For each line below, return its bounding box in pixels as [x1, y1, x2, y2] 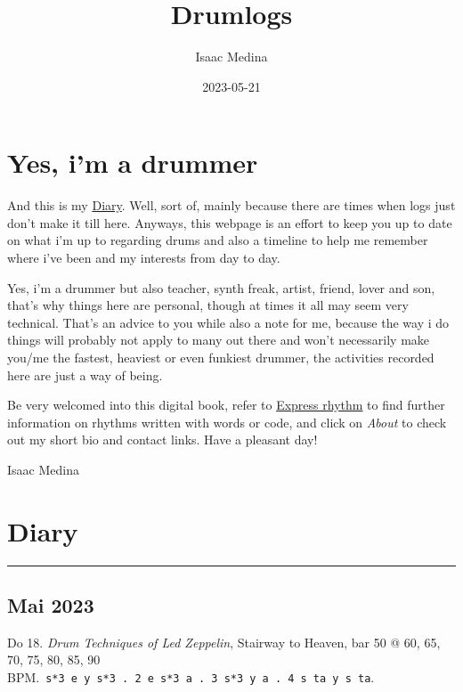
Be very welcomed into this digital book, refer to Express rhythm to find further [7, 395, 445, 414]
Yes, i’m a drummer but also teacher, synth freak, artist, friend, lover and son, [7, 278, 435, 297]
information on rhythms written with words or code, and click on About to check [7, 412, 447, 431]
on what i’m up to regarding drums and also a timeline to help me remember [7, 231, 428, 249]
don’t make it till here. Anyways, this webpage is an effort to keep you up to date [7, 213, 452, 232]
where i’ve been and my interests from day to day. [7, 248, 280, 267]
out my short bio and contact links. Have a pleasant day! [7, 430, 318, 449]
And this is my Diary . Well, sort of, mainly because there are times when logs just [7, 196, 456, 215]
